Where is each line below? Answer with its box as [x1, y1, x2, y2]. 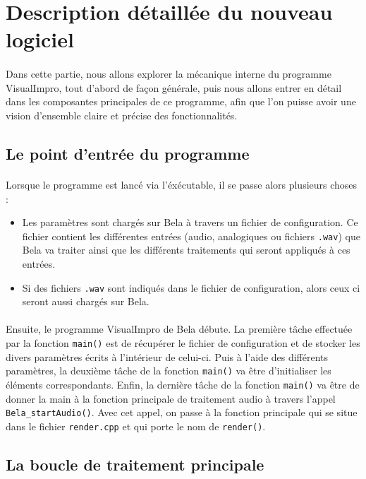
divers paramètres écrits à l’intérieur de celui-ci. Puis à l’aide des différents [6, 349, 329, 364]
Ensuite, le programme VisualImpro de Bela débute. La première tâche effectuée [6, 321, 353, 336]
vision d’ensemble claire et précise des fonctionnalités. [6, 107, 238, 122]
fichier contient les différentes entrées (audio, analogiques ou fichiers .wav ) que [22, 228, 360, 243]
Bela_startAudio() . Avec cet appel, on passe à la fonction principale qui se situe [6, 405, 358, 420]
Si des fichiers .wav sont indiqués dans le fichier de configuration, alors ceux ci [22, 280, 360, 295]
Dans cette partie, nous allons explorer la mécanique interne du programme [6, 66, 331, 81]
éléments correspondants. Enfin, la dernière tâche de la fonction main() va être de [6, 377, 360, 391]
